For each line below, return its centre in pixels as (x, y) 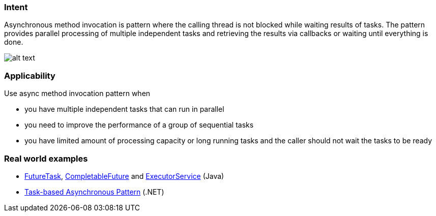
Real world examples (46, 158)
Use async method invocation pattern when (77, 94)
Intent (16, 7)
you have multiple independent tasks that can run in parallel (124, 109)
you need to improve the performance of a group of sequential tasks (139, 125)
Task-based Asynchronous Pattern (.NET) (94, 192)
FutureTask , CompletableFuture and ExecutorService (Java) (124, 176)
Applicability (30, 75)
